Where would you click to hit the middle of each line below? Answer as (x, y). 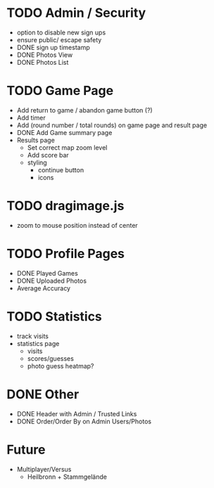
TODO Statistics (55, 316)
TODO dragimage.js (65, 206)
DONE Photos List (43, 62)
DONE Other (43, 394)
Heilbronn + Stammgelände (67, 477)
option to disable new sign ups (61, 32)
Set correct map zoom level (67, 147)
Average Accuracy (44, 288)
